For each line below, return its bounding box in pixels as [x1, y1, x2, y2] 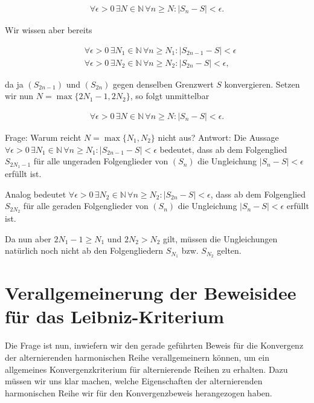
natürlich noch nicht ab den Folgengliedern [5, 244, 164, 257]
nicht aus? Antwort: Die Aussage [158, 131, 279, 143]
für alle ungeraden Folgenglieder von [33, 155, 168, 167]
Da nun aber [5, 232, 51, 245]
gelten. [217, 244, 242, 257]
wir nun [5, 89, 34, 102]
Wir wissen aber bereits [5, 24, 92, 36]
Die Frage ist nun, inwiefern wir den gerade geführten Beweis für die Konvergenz [5, 339, 304, 352]
